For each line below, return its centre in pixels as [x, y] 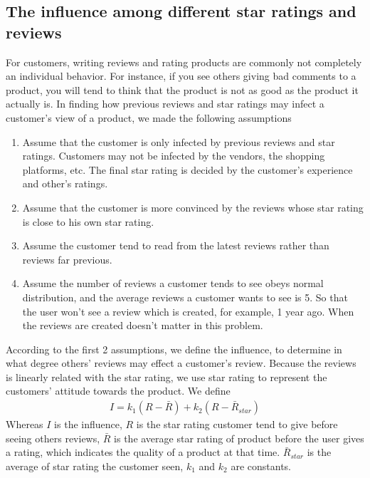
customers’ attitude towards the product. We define [118, 391]
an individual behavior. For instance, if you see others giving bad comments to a [181, 76]
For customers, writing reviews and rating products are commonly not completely [184, 62]
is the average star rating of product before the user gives [239, 438]
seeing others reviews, [53, 438]
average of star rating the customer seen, [95, 466]
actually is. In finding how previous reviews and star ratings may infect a [165, 104]
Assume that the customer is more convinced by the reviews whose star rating [193, 207]
